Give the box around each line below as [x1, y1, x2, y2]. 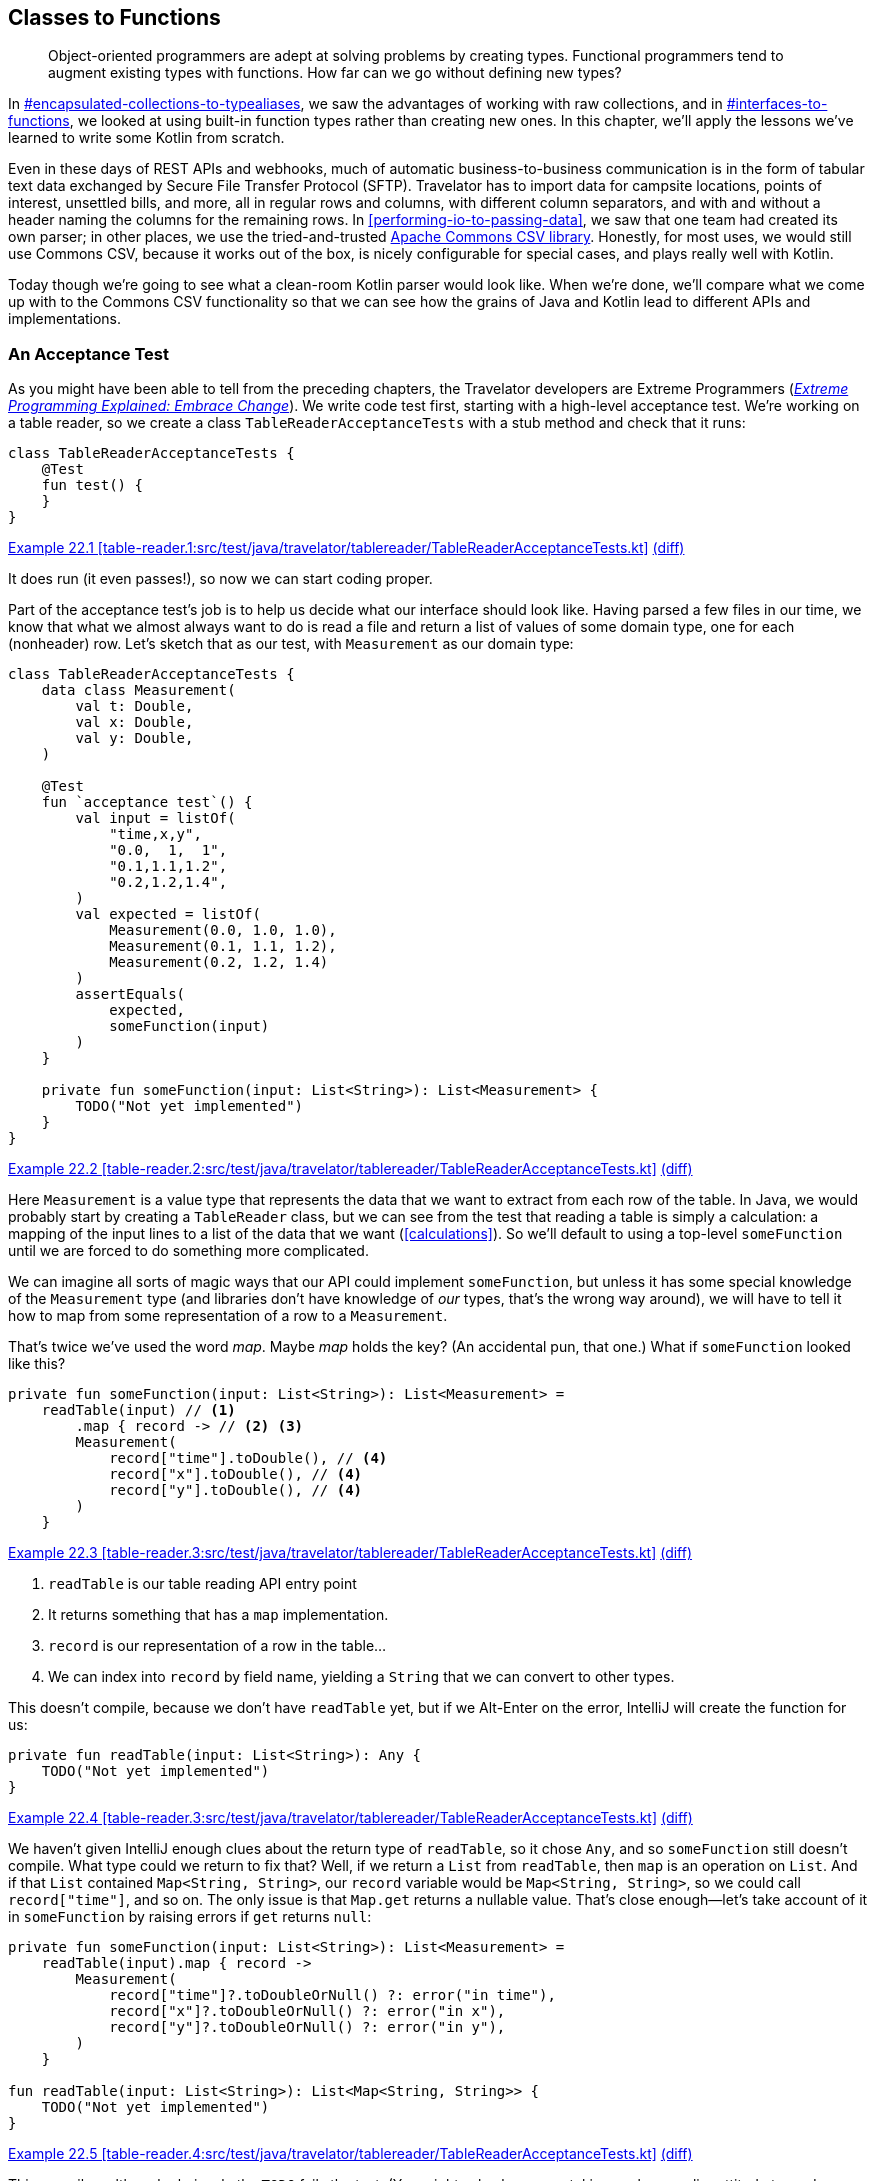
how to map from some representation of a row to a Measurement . [8, 1307, 448, 1325]
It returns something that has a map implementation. [48, 1606, 389, 1624]
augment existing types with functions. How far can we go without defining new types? [48, 64, 622, 82]
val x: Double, [75, 714, 194, 731]
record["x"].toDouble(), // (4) [109, 1466, 363, 1483]
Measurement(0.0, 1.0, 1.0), [109, 922, 337, 939]
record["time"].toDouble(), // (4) [109, 1450, 388, 1467]
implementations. [8, 310, 122, 328]
